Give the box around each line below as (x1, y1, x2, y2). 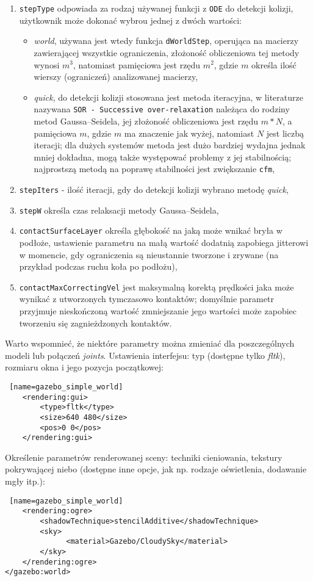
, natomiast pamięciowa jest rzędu (73, 58, 201, 71)
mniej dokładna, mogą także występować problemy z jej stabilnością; (34, 150, 292, 163)
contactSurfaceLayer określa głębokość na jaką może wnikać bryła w (19, 224, 282, 237)
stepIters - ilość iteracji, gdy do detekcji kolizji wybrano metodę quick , (19, 182, 289, 195)
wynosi (34, 58, 60, 71)
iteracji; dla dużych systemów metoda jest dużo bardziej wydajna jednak (34, 139, 306, 151)
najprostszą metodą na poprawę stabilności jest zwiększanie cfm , (34, 162, 275, 175)
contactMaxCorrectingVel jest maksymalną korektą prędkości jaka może (19, 280, 294, 293)
